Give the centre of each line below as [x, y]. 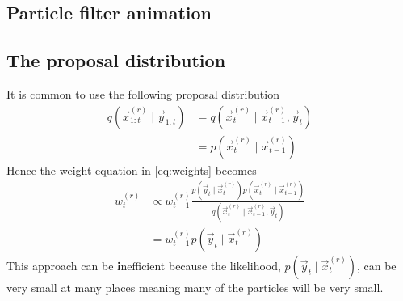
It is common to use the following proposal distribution [143, 93]
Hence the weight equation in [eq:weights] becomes [132, 170]
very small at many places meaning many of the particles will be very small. [195, 287]
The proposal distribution [116, 60]
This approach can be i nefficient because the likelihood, [144, 265]
